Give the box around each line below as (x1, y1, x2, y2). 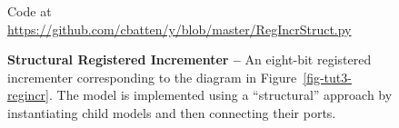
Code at (7, 2, 52, 20)
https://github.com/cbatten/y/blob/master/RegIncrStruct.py (7, 19, 352, 38)
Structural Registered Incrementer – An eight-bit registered (7, 50, 372, 69)
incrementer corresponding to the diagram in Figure (7, 67, 297, 86)
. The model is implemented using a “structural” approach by (48, 85, 393, 104)
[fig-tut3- (303, 67, 352, 86)
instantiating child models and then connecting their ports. (7, 103, 336, 122)
